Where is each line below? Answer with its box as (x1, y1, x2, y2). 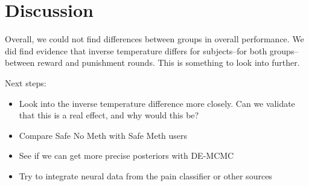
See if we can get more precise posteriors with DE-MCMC (19, 149, 234, 162)
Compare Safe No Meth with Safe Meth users (19, 129, 188, 141)
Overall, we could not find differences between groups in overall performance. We (5, 33, 304, 45)
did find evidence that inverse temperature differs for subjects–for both (5, 44, 267, 57)
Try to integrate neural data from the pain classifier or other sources (19, 169, 272, 182)
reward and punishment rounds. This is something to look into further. (37, 56, 300, 69)
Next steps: (5, 76, 46, 89)
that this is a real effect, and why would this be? (19, 109, 199, 121)
